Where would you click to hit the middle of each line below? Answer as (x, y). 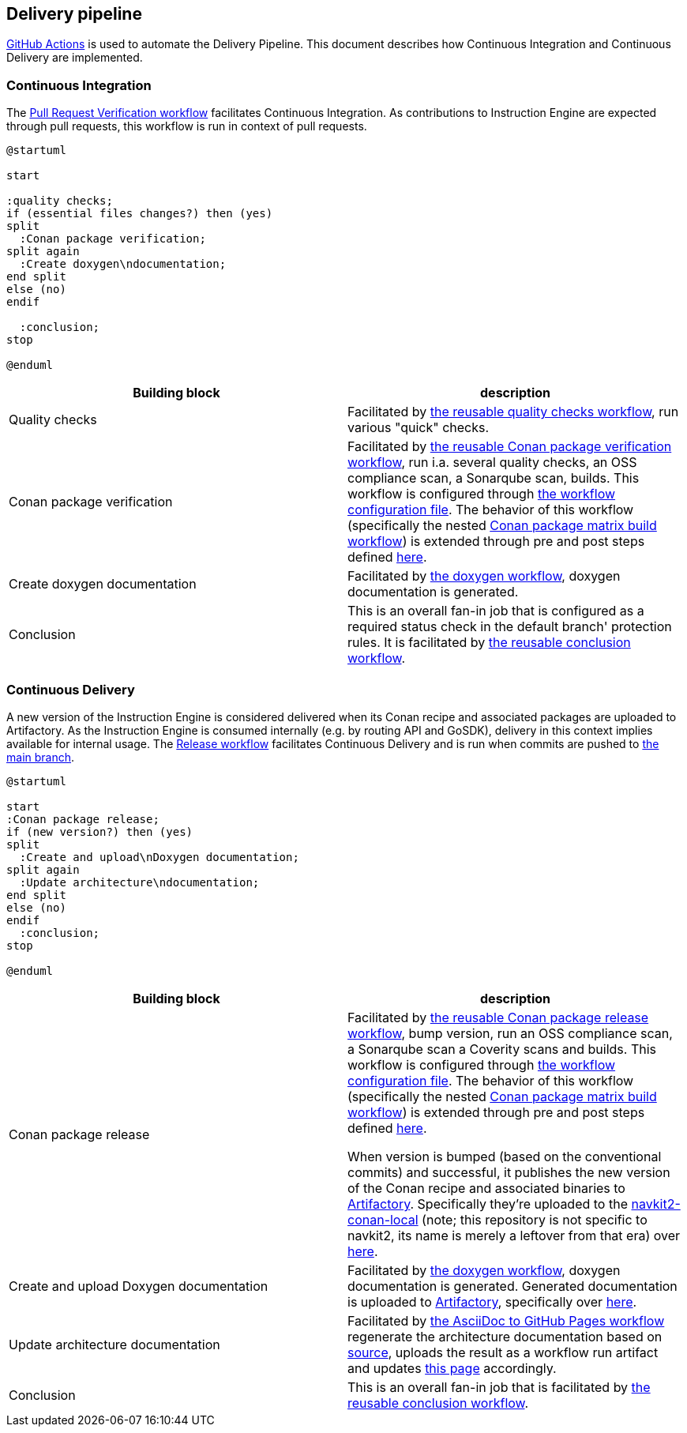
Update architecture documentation (114, 1344)
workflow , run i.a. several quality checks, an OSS (492, 463)
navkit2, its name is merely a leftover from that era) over (514, 1235)
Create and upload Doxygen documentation (139, 1286)
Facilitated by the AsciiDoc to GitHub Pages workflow (506, 1320)
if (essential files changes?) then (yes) (140, 214)
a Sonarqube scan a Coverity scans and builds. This (502, 1049)
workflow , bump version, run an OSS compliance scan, (510, 1033)
